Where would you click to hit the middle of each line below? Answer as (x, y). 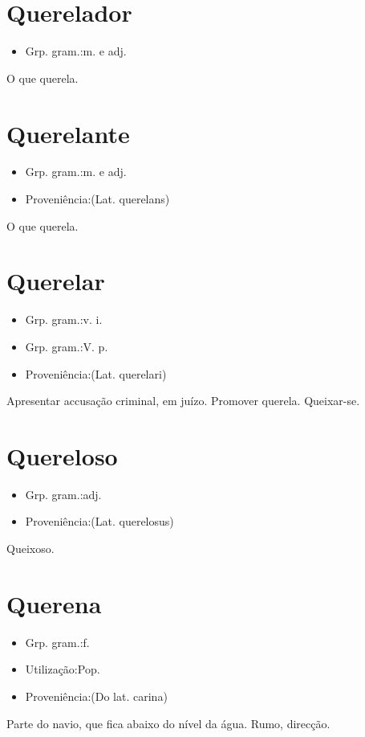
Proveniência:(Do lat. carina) (96, 696)
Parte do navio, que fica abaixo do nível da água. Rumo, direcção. (168, 723)
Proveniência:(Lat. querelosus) (99, 521)
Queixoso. (30, 549)
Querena (54, 603)
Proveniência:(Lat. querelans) (97, 199)
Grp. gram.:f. (57, 642)
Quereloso (62, 455)
